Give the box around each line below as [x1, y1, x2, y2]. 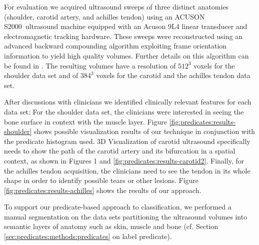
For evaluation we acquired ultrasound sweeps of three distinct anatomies [4, 1, 229, 11]
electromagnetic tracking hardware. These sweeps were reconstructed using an [4, 30, 242, 41]
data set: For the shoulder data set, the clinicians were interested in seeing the [4, 106, 244, 116]
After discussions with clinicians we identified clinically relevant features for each [4, 96, 251, 107]
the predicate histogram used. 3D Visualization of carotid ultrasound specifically [4, 135, 250, 146]
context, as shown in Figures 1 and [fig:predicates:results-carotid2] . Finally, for [4, 155, 244, 165]
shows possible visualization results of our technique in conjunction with [34, 126, 255, 136]
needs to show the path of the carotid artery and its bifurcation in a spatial [4, 145, 235, 156]
